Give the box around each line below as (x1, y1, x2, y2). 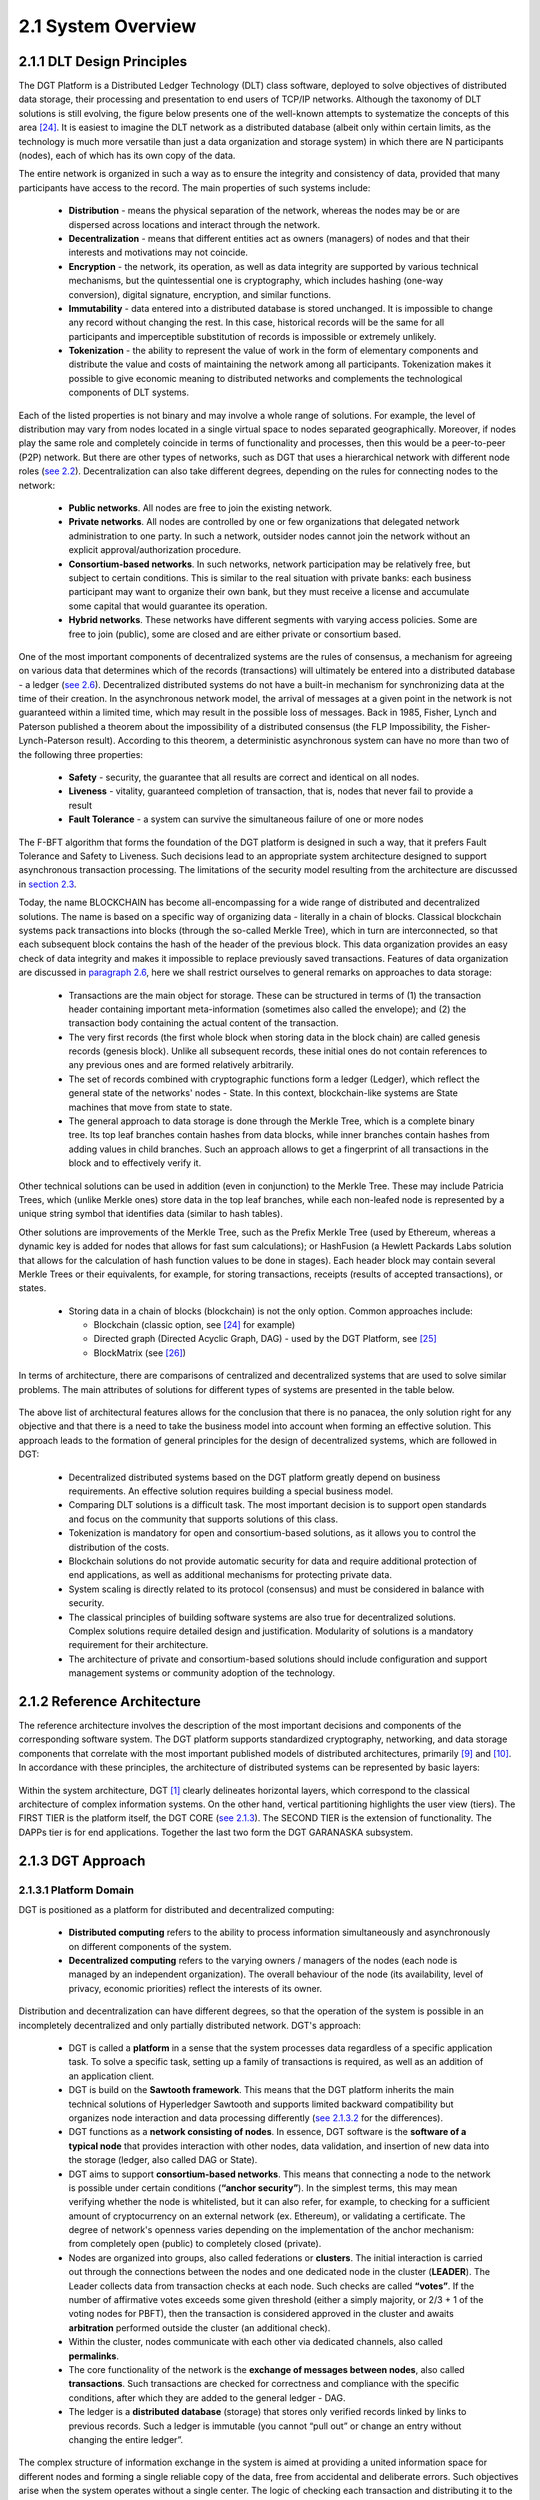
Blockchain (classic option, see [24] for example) (93, 1319, 296, 1331)
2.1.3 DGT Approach (18, 1852, 146, 1869)
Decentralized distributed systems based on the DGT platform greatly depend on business (68, 1471, 441, 1483)
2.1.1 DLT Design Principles (18, 53, 188, 70)
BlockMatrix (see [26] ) (93, 1346, 187, 1359)
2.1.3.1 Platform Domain (18, 1883, 135, 1897)
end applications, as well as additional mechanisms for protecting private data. (68, 1569, 392, 1581)
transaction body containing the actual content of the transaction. (68, 1017, 339, 1029)
